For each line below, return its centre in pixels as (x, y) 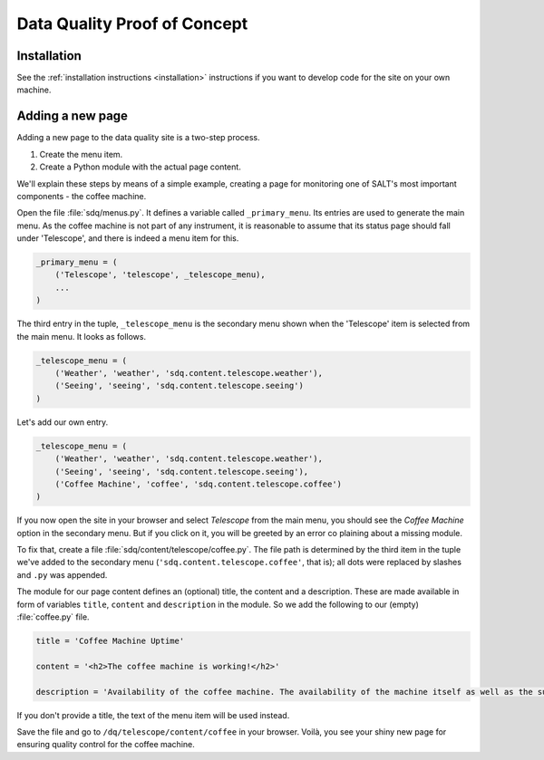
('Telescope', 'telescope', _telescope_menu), (160, 275)
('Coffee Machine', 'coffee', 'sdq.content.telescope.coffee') (199, 484)
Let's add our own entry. (63, 422)
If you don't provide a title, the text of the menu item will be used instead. (153, 715)
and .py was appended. (62, 574)
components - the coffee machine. (82, 196)
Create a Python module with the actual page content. (141, 167)
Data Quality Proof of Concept (132, 24)
